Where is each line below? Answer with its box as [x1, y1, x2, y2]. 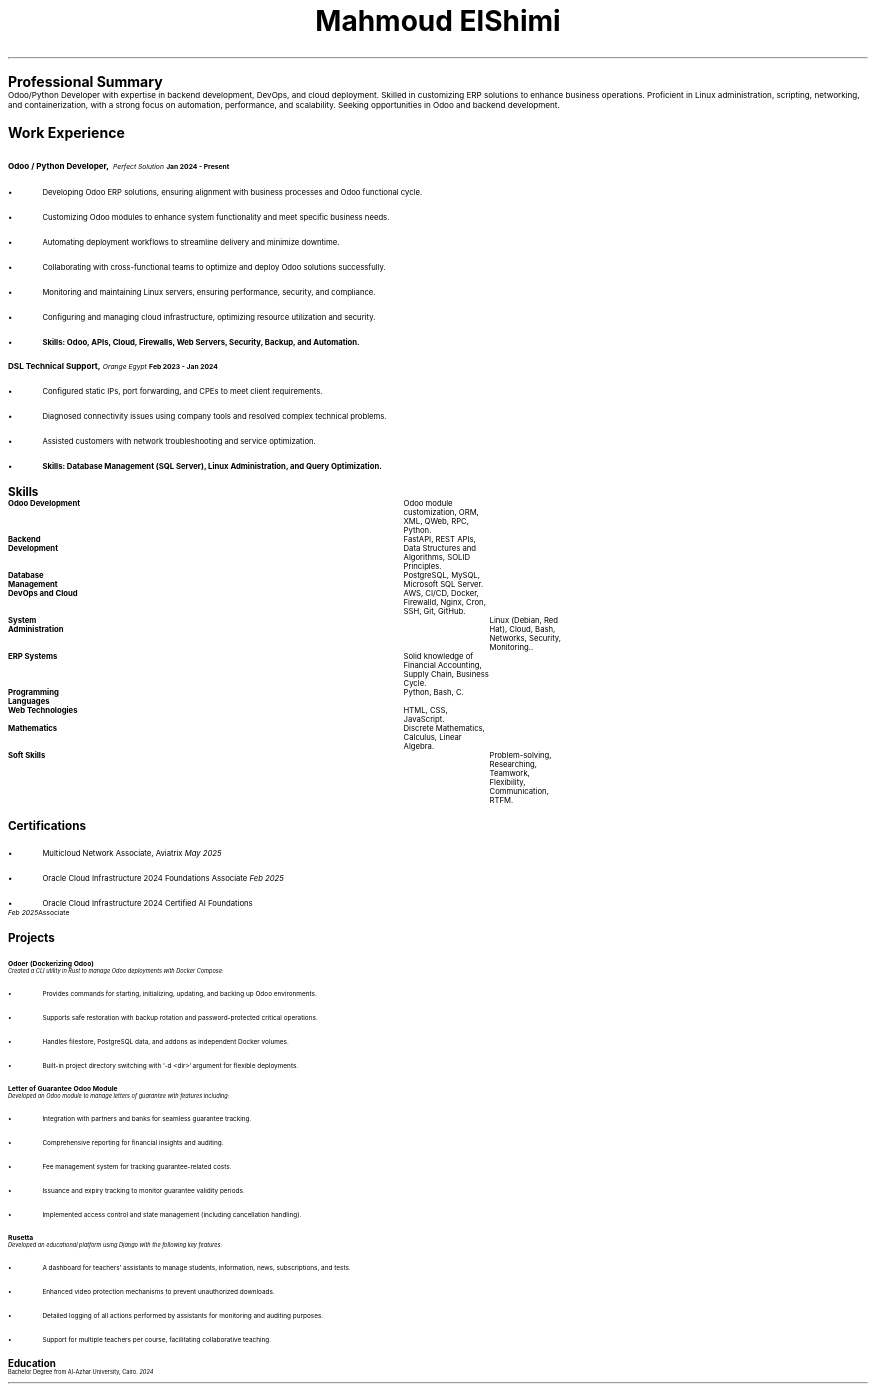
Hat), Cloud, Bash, [489, 624, 556, 634]
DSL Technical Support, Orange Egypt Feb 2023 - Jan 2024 [8, 360, 218, 371]
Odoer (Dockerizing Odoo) [8, 958, 94, 968]
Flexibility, [489, 777, 526, 787]
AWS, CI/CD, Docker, [403, 588, 479, 598]
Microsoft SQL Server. [403, 579, 484, 589]
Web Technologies [8, 705, 78, 715]
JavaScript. [403, 714, 445, 724]
